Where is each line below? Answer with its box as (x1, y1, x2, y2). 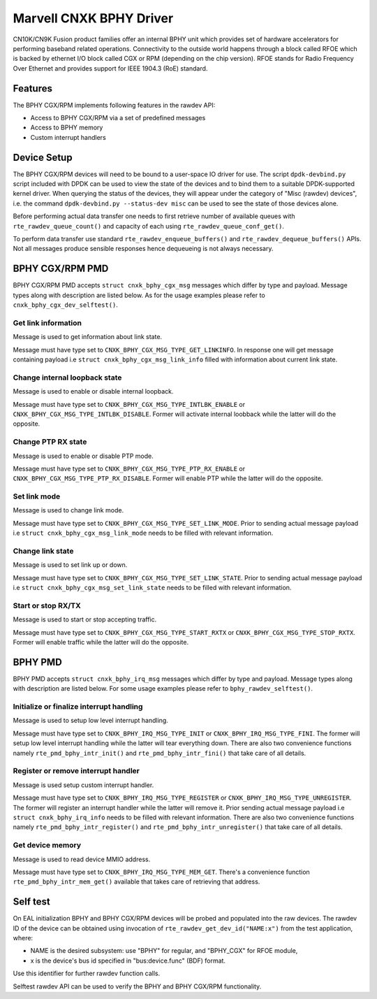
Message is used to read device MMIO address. (13, 855, 151, 863)
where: (13, 933, 34, 942)
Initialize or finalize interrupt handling (13, 702, 143, 712)
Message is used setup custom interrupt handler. (13, 780, 154, 789)
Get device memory (13, 840, 82, 850)
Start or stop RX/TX (13, 601, 82, 610)
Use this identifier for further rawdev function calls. (13, 969, 161, 978)
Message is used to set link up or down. (13, 561, 128, 569)
